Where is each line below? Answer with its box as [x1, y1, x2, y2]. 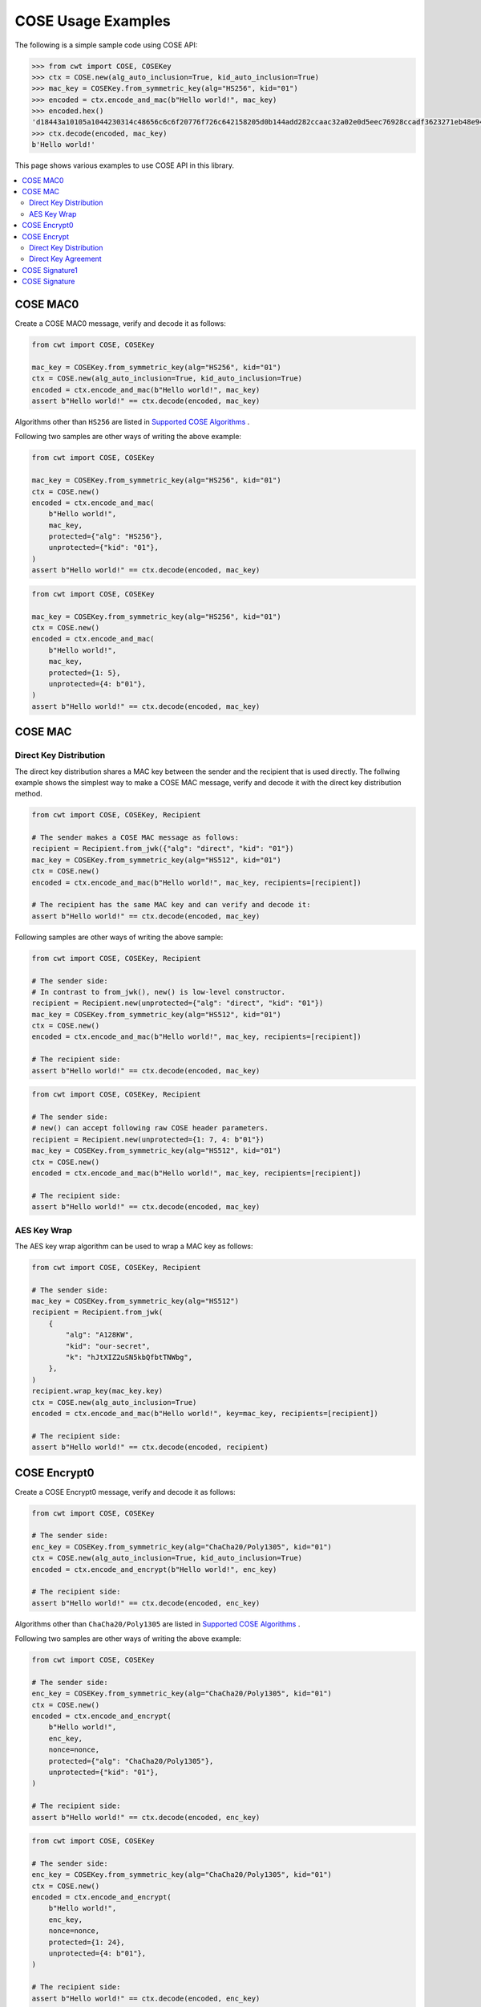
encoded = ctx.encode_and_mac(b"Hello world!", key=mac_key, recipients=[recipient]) [31, 1409, 378, 1418]
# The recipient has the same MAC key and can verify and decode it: [31, 900, 311, 910]
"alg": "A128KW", [65, 1330, 134, 1340]
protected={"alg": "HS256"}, [48, 532, 164, 541]
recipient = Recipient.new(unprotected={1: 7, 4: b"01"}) [31, 1134, 265, 1144]
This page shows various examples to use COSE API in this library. [14, 161, 234, 170]
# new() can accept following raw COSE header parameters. [31, 1124, 269, 1133]
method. [14, 789, 43, 799]
